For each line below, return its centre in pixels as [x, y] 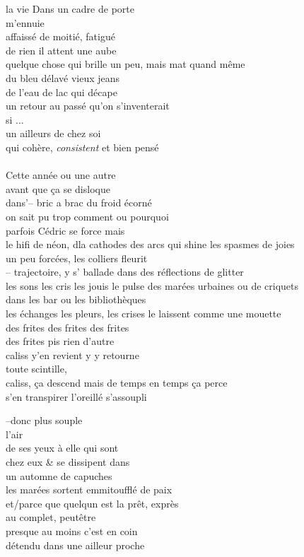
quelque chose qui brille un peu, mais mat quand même [125, 64]
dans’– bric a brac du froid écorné [79, 203]
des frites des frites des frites [68, 327]
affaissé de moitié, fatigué [60, 36]
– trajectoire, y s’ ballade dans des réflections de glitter [125, 272]
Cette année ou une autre [61, 175]
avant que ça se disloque [58, 188]
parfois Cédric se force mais [65, 230]
